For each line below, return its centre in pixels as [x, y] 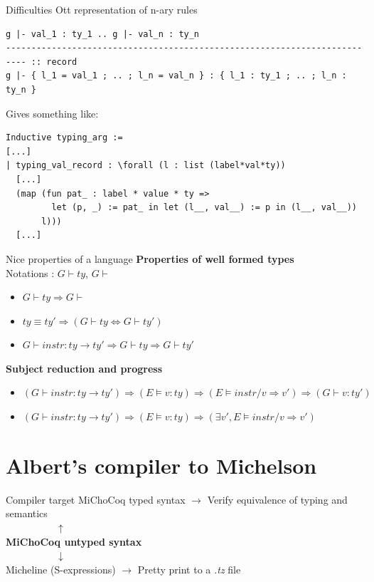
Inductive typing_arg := [64, 138]
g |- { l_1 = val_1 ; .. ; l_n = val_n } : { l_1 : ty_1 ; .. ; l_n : [176, 76]
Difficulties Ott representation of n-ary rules [102, 9]
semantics [27, 513]
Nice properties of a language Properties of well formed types [150, 258]
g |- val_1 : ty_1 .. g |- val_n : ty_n [103, 34]
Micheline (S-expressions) [61, 569]
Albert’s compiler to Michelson [161, 465]
